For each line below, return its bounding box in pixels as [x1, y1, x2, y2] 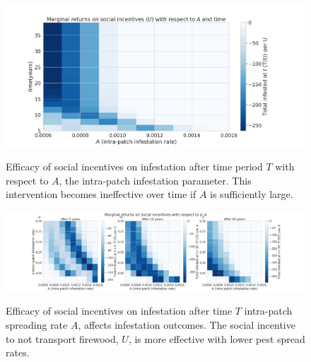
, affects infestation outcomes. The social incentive [78, 317, 295, 332]
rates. [6, 345, 30, 360]
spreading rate [6, 317, 68, 332]
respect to [6, 173, 49, 187]
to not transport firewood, [6, 331, 119, 346]
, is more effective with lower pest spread [128, 331, 305, 346]
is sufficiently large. [210, 187, 293, 202]
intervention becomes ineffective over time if [6, 187, 196, 202]
